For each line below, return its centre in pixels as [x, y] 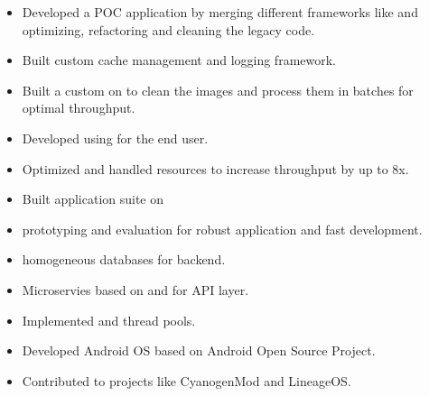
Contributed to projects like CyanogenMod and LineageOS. [187, 380]
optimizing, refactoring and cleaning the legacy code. [168, 29]
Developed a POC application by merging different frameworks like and [220, 12]
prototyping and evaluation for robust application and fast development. [222, 229]
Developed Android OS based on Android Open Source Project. [199, 350]
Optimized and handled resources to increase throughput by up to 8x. [215, 168]
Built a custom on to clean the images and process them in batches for [218, 90]
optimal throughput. [79, 108]
